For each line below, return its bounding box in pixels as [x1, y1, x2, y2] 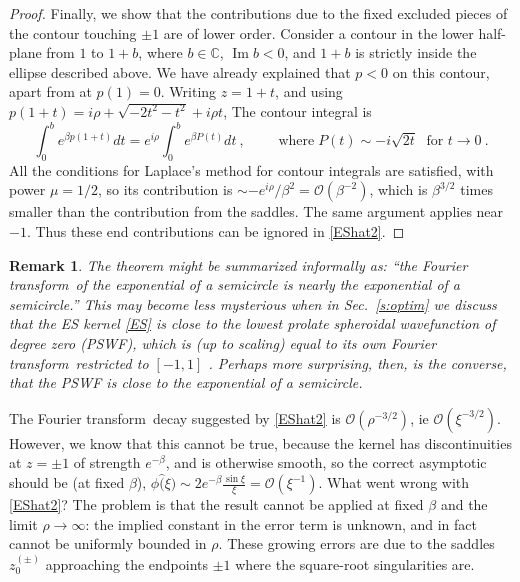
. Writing [160, 81, 217, 102]
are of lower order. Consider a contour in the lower [163, 22, 474, 43]
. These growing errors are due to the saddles [218, 533, 495, 554]
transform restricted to [9, 352, 149, 373]
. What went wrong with [318, 472, 470, 493]
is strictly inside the [355, 42, 477, 63]
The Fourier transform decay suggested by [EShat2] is [9, 407, 341, 428]
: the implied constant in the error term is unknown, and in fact [85, 513, 477, 534]
